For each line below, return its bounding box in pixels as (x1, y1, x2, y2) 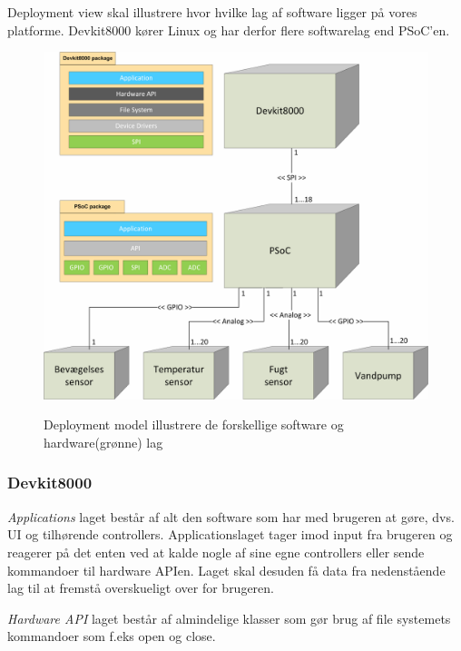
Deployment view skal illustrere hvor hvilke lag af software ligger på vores (7, 3, 417, 21)
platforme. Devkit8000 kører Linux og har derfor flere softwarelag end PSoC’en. (7, 20, 450, 39)
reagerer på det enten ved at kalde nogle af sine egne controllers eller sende (7, 542, 425, 561)
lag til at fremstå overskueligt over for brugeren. (7, 578, 274, 597)
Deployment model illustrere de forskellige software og (44, 415, 344, 434)
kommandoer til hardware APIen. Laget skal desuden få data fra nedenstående (7, 560, 446, 579)
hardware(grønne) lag (44, 432, 163, 451)
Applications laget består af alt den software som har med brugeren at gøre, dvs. (7, 507, 455, 526)
